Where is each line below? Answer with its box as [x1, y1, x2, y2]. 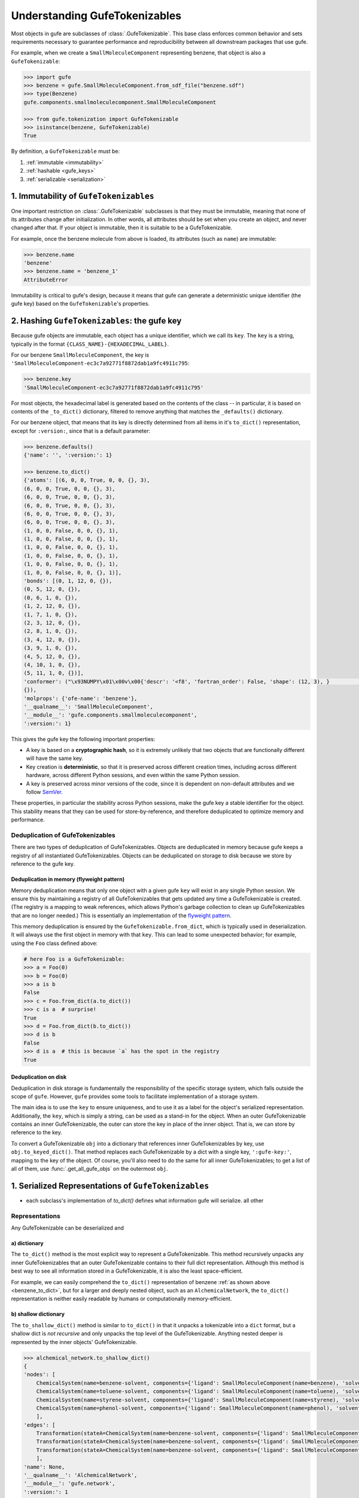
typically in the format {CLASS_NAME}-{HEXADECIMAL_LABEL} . [11, 340, 169, 348]
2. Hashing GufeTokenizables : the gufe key [11, 316, 182, 326]
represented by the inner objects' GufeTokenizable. [11, 1338, 138, 1345]
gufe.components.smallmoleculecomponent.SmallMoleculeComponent [23, 99, 217, 105]
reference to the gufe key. [11, 860, 75, 868]
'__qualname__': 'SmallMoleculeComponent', [23, 703, 154, 710]
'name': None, [23, 1463, 65, 1470]
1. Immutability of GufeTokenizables [11, 191, 155, 201]
